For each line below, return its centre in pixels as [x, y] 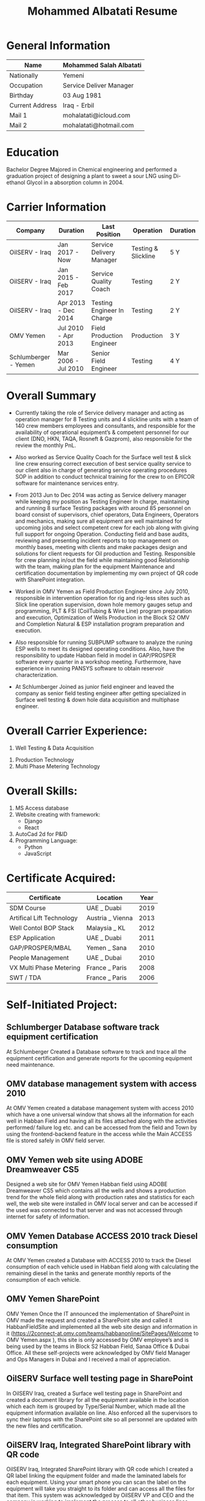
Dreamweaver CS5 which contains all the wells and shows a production [96, 1191]
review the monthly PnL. [45, 445]
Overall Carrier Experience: [77, 731]
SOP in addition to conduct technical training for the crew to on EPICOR [105, 476]
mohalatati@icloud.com [97, 115]
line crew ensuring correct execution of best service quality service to [103, 463]
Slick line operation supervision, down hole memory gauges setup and [104, 604]
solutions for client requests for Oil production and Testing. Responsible [105, 553]
